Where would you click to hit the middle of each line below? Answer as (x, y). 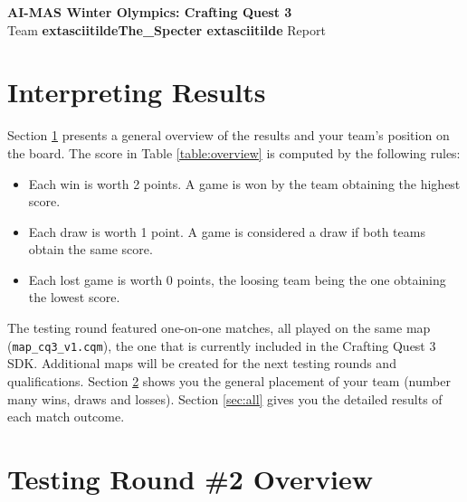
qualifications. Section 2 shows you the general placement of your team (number (229, 380)
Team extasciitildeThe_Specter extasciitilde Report (167, 29)
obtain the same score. (91, 249)
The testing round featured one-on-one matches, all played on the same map (219, 328)
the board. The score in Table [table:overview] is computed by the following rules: (234, 152)
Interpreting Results (137, 92)
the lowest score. (74, 297)
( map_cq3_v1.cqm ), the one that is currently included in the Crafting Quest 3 (222, 345)
